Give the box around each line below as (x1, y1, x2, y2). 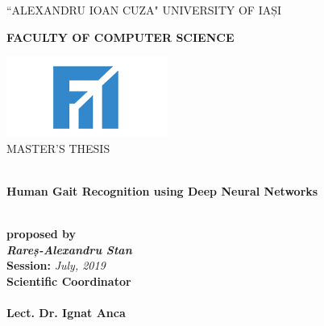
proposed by (6, 225, 77, 242)
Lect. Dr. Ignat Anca (6, 304, 126, 321)
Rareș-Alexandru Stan (6, 241, 132, 258)
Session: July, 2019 (6, 257, 106, 274)
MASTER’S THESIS (6, 139, 110, 156)
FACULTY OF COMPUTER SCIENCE (6, 28, 235, 45)
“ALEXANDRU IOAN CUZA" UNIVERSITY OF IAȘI (6, 2, 282, 18)
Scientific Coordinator (6, 272, 131, 289)
